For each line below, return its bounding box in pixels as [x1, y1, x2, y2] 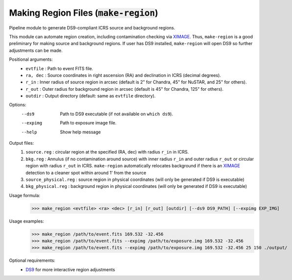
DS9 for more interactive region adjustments [25, 266, 115, 272]
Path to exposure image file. [60, 120, 117, 126]
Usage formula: [9, 192, 40, 198]
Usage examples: [9, 218, 44, 224]
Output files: [9, 140, 34, 146]
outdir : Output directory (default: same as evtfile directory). [25, 93, 156, 99]
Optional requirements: [9, 257, 56, 263]
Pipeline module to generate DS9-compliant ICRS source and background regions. [9, 25, 175, 30]
